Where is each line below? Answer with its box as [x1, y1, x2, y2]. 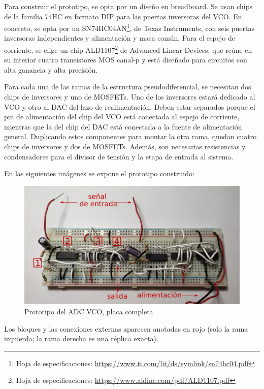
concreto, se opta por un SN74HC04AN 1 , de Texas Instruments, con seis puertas [4, 21, 255, 33]
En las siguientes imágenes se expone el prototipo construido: [4, 168, 194, 179]
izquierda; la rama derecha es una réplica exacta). [4, 333, 158, 344]
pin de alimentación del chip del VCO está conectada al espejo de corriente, [4, 111, 240, 122]
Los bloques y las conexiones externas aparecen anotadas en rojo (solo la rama [4, 323, 248, 334]
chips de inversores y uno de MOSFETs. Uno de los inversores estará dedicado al [4, 91, 255, 102]
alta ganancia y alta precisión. [4, 64, 98, 75]
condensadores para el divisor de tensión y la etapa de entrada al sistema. [4, 151, 234, 161]
